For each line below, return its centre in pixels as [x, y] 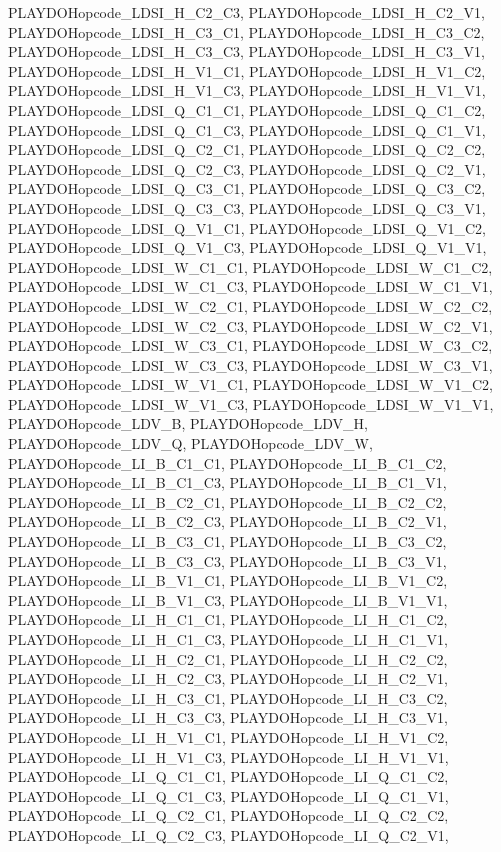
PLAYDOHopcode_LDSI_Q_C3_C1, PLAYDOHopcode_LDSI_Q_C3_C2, [247, 188]
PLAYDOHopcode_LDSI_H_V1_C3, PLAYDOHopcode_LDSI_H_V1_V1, [247, 90]
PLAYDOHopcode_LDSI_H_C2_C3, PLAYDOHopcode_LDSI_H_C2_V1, [246, 12]
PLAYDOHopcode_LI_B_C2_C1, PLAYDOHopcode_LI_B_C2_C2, [227, 501]
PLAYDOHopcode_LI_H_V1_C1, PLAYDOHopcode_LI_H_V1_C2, [228, 736]
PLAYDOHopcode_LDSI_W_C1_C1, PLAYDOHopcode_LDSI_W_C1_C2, [250, 266]
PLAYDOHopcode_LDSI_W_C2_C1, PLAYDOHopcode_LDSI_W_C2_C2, [250, 305]
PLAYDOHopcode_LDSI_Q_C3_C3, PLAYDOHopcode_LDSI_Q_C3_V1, [247, 207]
